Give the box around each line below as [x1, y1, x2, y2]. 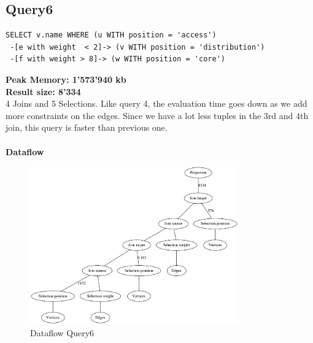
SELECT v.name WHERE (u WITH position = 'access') [6, 31, 217, 40]
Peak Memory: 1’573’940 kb [6, 72, 126, 85]
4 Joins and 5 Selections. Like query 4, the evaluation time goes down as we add [6, 97, 307, 110]
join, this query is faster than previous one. [6, 121, 168, 134]
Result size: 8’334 [6, 85, 81, 98]
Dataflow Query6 [30, 326, 95, 339]
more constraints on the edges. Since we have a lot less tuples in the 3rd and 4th [6, 109, 309, 121]
